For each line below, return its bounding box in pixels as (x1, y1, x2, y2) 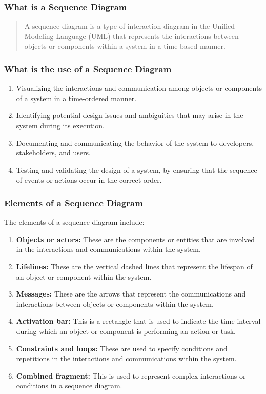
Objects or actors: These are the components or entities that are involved (16, 233, 255, 244)
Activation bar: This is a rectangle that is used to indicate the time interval (16, 316, 261, 326)
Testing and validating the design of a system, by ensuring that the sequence (16, 164, 257, 175)
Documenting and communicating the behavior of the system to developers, (16, 137, 254, 148)
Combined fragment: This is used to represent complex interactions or (16, 370, 246, 381)
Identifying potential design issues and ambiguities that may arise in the (16, 110, 243, 121)
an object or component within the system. (16, 271, 152, 282)
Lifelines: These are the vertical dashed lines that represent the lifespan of (16, 261, 253, 271)
